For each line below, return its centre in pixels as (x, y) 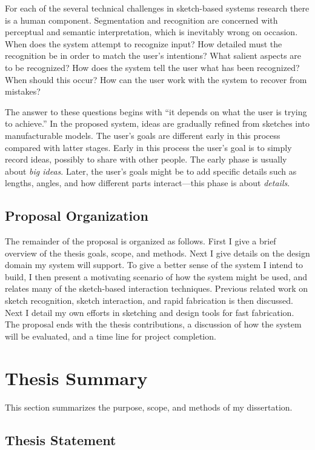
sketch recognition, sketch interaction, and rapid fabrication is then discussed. (149, 301)
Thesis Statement (61, 439)
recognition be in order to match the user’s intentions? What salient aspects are (153, 55)
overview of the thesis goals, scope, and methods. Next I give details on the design (157, 253)
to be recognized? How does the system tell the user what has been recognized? (152, 67)
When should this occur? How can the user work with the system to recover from (156, 79)
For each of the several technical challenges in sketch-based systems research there (157, 8)
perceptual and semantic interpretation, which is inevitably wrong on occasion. (151, 32)
